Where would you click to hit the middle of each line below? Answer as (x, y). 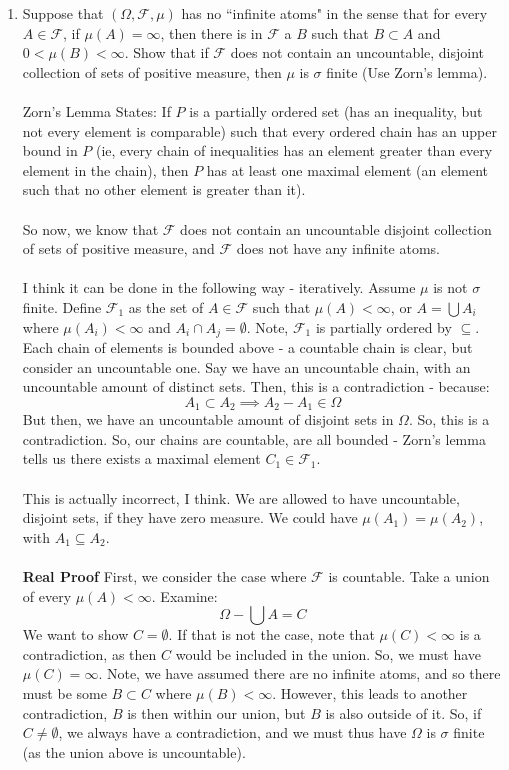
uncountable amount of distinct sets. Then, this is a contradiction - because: (256, 386)
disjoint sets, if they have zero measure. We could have (190, 517)
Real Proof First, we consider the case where (164, 575)
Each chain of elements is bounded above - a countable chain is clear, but (247, 346)
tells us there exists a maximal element (141, 458)
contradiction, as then (89, 653)
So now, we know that (90, 228)
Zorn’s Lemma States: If (96, 110)
